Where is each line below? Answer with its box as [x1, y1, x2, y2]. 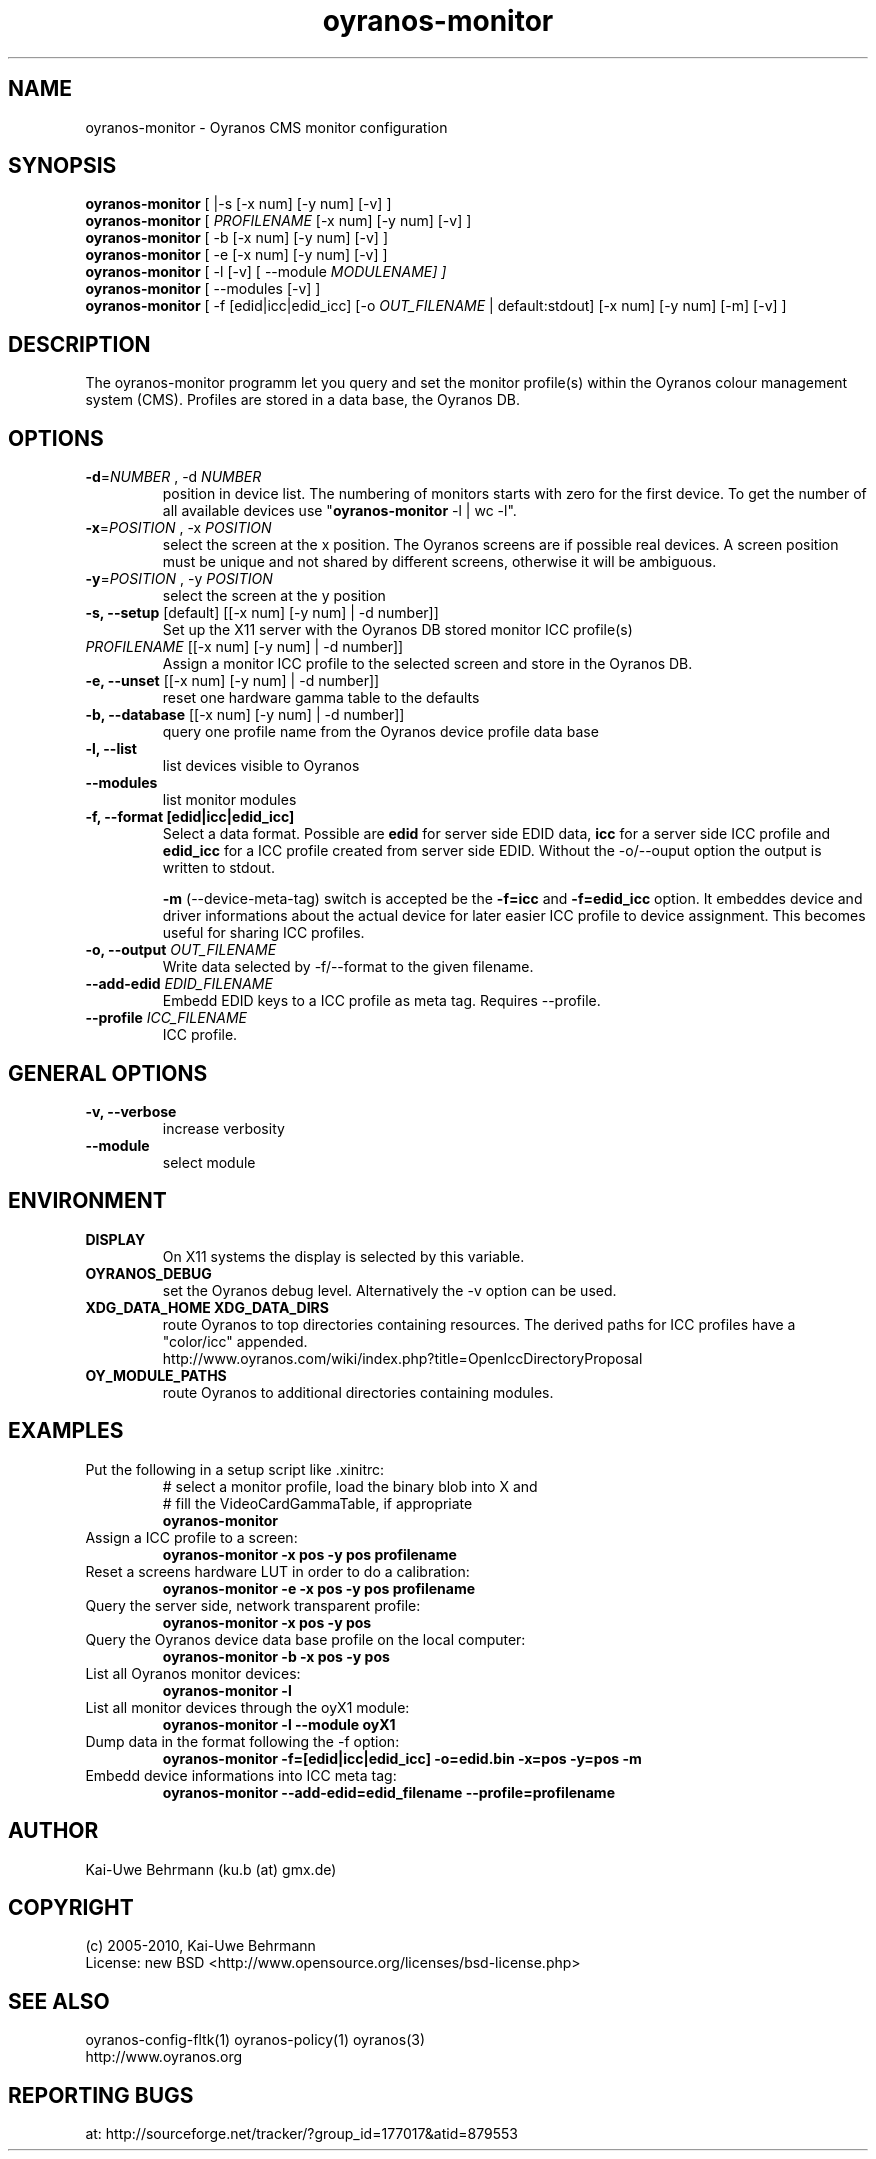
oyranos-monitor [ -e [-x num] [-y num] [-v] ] [85, 246, 388, 264]
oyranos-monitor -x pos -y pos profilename [162, 1545, 457, 1563]
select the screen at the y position [162, 587, 386, 605]
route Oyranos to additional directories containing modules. [162, 1383, 554, 1401]
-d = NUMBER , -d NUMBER [85, 468, 262, 486]
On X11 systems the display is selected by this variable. [162, 1247, 525, 1265]
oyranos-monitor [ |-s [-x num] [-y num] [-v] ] [85, 195, 392, 213]
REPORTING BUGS [8, 2082, 194, 2108]
